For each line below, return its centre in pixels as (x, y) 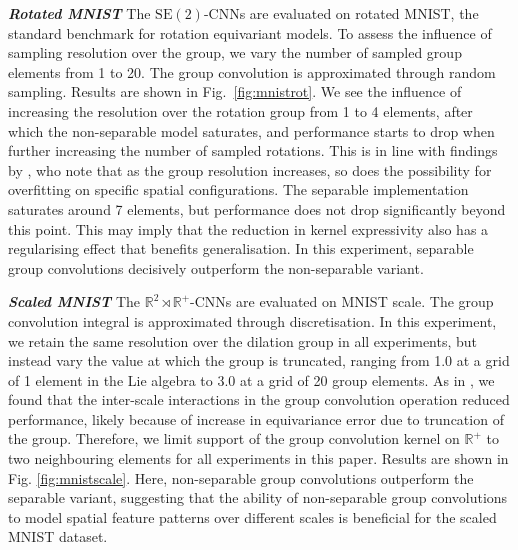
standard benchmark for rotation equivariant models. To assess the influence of (250, 32)
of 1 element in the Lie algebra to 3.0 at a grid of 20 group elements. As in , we (251, 379)
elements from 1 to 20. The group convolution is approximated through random (252, 71)
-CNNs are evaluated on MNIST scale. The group (342, 301)
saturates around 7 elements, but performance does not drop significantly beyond (257, 208)
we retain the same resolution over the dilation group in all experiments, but (243, 340)
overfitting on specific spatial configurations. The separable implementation (238, 189)
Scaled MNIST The (74, 301)
